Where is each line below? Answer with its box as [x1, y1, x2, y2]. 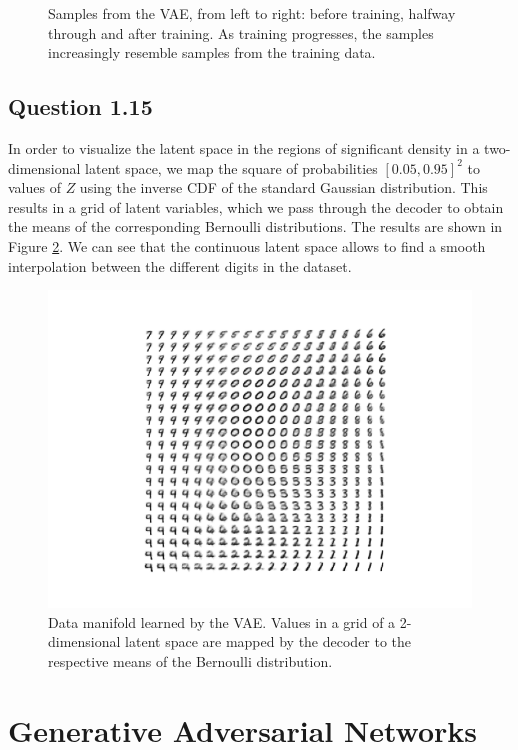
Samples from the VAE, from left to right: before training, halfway [48, 3, 456, 23]
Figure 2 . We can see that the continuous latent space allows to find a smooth [8, 235, 486, 256]
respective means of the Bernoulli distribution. [48, 650, 333, 671]
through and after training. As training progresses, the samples [48, 22, 434, 43]
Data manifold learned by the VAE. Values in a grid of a [48, 611, 396, 632]
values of [8, 177, 61, 198]
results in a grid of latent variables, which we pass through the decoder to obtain [8, 196, 504, 217]
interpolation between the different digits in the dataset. [8, 255, 352, 276]
